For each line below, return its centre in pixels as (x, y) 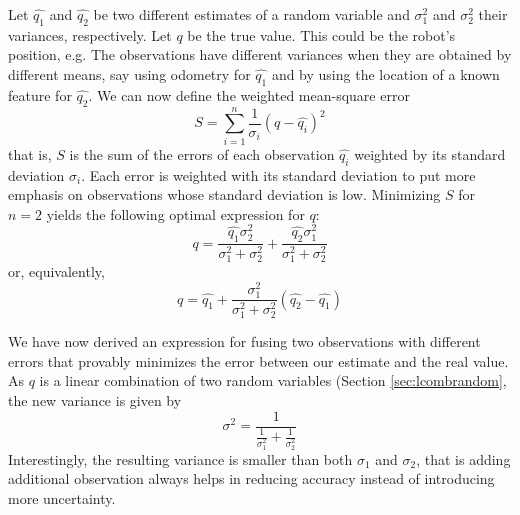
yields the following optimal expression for (175, 213)
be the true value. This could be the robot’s (321, 34)
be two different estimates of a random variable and (251, 14)
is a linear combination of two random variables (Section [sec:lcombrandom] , (273, 380)
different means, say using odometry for (129, 73)
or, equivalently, (56, 271)
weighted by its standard (430, 153)
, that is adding (463, 458)
